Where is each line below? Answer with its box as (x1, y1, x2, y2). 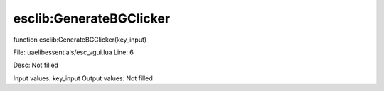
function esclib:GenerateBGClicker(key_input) (13, 35, 147, 44)
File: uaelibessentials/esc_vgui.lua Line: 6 (13, 48, 134, 56)
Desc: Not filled (13, 61, 59, 70)
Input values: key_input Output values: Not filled (13, 74, 153, 83)
